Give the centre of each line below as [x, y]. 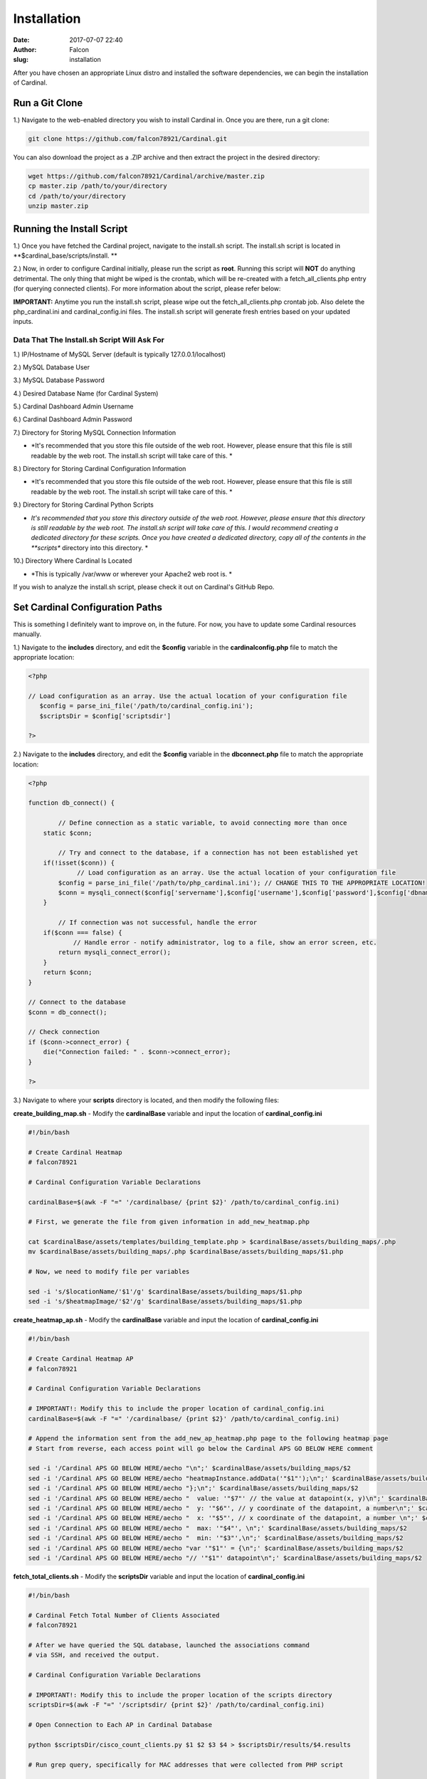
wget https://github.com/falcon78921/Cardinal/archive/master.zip [146, 176]
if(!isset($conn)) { [79, 862]
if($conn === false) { [83, 933]
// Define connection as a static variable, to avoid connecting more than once [203, 823]
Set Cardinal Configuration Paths [88, 607]
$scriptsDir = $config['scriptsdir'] [105, 716]
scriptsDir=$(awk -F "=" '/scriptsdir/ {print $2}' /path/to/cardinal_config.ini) [176, 1705]
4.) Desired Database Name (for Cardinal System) [86, 393]
